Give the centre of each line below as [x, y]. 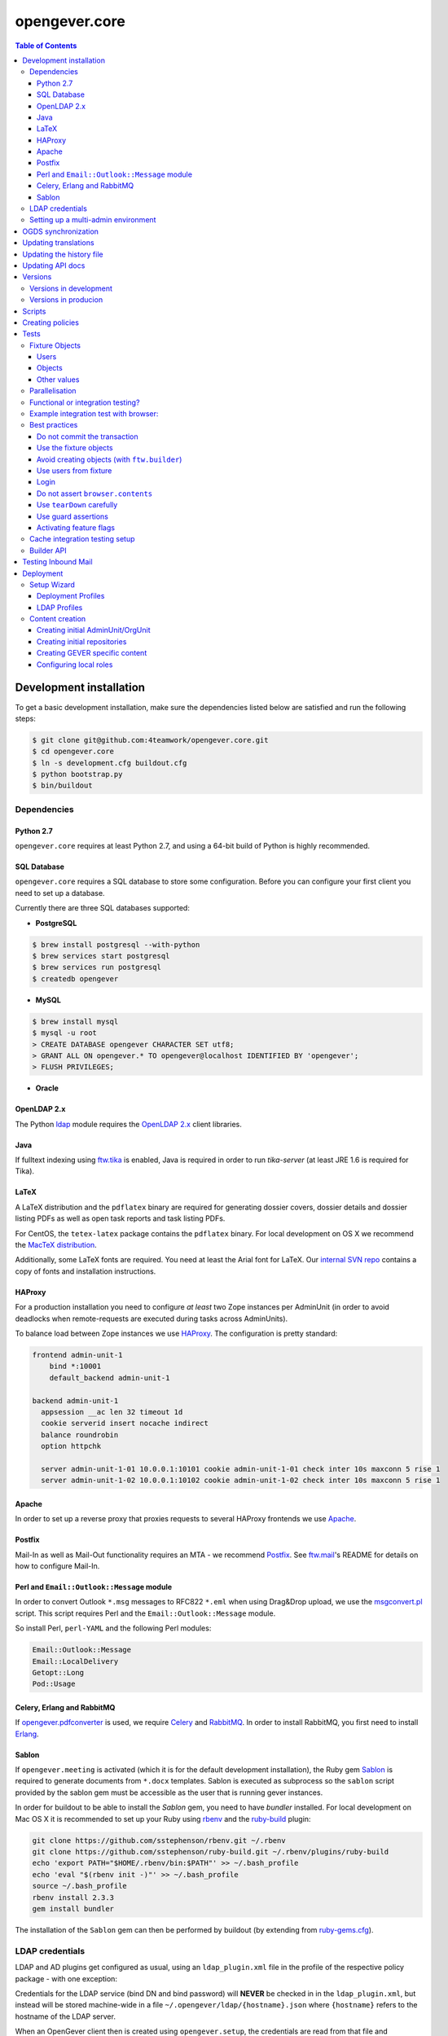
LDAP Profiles [60, 608]
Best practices [54, 425]
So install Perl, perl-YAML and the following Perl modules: [113, 1628]
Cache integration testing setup [82, 539]
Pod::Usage [54, 1684]
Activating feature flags [76, 527]
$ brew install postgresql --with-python [116, 944]
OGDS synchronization [61, 231]
